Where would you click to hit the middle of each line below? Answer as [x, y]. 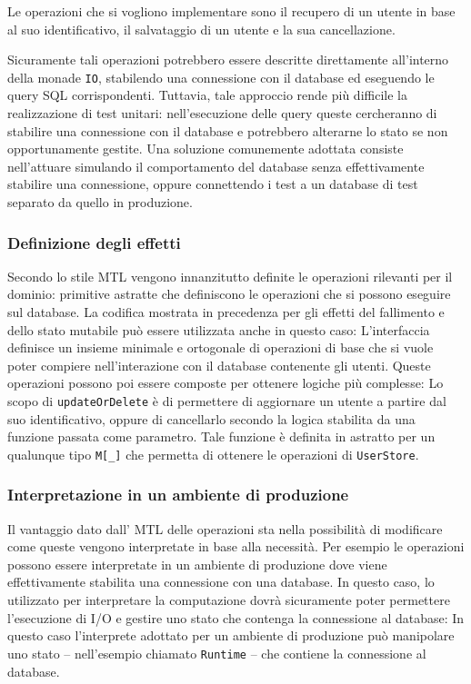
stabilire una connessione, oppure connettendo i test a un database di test [213, 184]
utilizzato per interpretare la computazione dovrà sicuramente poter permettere [229, 600]
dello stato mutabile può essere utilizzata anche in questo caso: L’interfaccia [219, 329]
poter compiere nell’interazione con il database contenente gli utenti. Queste [219, 365]
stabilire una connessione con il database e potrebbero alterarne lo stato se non [228, 130]
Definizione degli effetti [94, 242]
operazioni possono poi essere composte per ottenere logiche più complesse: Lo [225, 383]
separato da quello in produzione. [100, 202]
